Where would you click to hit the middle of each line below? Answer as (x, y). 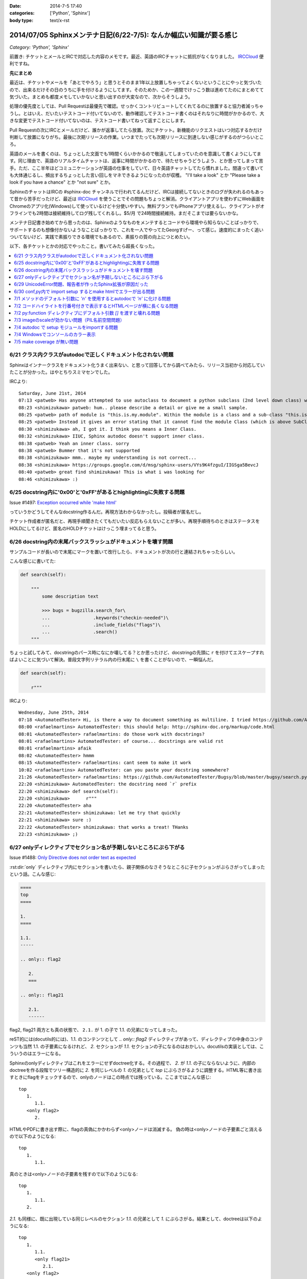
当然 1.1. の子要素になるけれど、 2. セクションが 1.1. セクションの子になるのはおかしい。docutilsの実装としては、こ (144, 1046)
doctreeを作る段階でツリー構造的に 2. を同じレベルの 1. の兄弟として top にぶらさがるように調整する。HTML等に (129, 1070)
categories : (22, 13)
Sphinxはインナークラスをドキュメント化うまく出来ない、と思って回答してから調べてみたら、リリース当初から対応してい (137, 365)
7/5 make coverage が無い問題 (46, 341)
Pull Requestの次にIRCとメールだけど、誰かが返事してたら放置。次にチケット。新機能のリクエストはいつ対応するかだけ (136, 130)
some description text (70, 596)
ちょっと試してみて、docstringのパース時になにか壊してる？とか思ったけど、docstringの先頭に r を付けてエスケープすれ (137, 652)
